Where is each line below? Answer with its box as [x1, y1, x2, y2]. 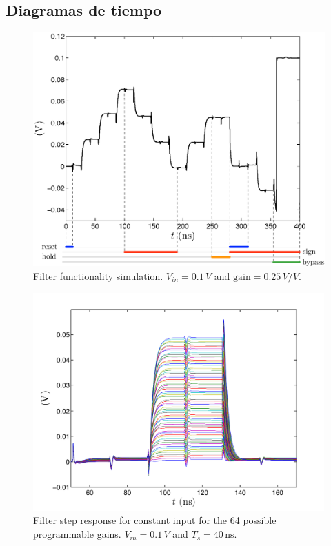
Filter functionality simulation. [33, 268, 163, 283]
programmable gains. [33, 527, 121, 541]
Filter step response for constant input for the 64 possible [33, 513, 277, 527]
